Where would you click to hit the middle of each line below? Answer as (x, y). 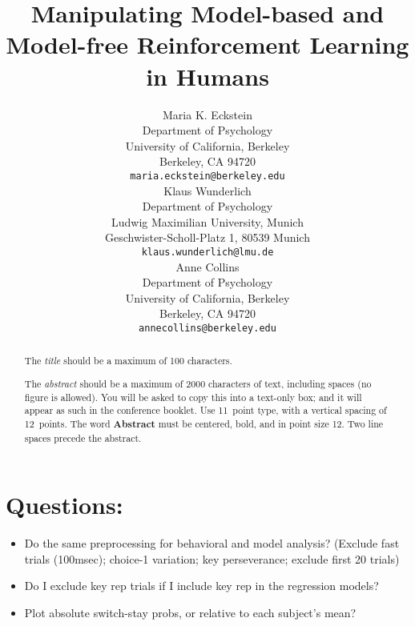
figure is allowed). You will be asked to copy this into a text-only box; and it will (193, 397)
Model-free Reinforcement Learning (207, 44)
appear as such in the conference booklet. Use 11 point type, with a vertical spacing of (205, 410)
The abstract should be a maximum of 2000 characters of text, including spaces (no (198, 383)
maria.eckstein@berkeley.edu (207, 176)
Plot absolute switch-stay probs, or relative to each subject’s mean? (190, 612)
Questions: (64, 505)
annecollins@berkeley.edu (207, 328)
